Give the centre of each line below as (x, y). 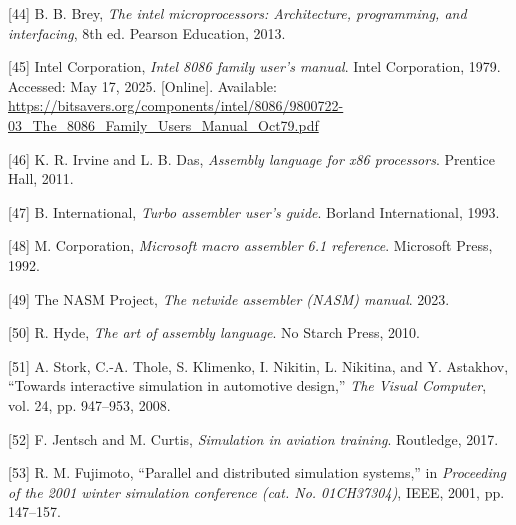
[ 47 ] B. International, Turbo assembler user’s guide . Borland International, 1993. (254, 211)
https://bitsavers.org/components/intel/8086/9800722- (176, 105)
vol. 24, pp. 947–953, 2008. (89, 404)
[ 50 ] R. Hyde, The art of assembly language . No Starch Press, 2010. (214, 332)
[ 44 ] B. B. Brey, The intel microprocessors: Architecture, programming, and (237, 13)
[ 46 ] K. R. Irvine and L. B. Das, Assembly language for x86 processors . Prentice (251, 158)
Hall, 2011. (41, 178)
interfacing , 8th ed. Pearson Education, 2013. (147, 32)
